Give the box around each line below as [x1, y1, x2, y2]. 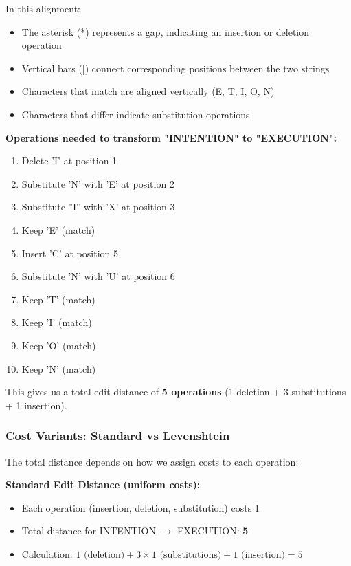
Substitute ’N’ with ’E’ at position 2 [21, 176, 174, 191]
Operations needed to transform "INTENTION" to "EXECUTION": [5, 130, 337, 144]
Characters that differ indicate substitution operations [21, 107, 250, 121]
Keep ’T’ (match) [21, 292, 95, 306]
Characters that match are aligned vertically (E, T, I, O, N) [21, 84, 275, 98]
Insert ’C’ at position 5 [21, 246, 118, 260]
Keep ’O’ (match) [21, 338, 96, 352]
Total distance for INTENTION [21, 523, 156, 538]
